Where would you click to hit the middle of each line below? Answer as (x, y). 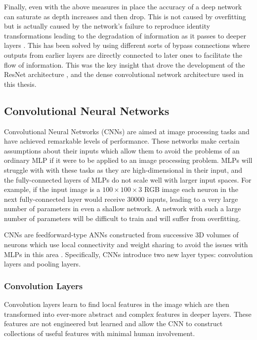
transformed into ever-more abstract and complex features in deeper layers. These (128, 314)
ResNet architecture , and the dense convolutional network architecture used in (124, 74)
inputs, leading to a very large (193, 199)
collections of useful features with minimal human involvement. (100, 333)
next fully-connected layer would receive (64, 199)
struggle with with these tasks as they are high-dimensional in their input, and (123, 170)
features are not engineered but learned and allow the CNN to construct (113, 323)
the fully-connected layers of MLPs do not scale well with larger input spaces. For (128, 179)
